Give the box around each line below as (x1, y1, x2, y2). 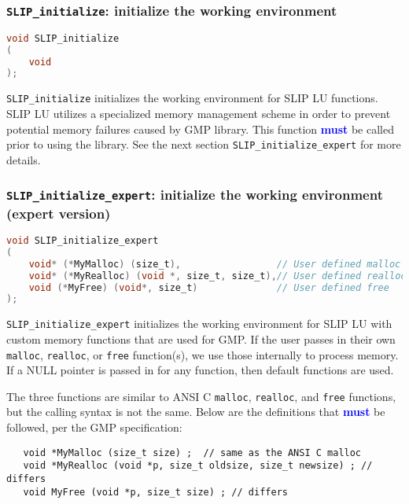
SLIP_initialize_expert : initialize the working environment (6, 185, 383, 204)
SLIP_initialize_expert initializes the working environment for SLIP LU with (6, 315, 392, 332)
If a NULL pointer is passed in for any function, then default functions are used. (6, 362, 394, 378)
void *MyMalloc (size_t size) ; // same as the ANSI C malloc (23, 447, 362, 458)
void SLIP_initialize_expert (6, 235, 159, 247)
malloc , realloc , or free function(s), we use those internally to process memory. (6, 346, 399, 362)
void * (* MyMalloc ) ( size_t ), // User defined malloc (28, 258, 401, 270)
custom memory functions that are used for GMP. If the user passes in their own (6, 330, 396, 347)
